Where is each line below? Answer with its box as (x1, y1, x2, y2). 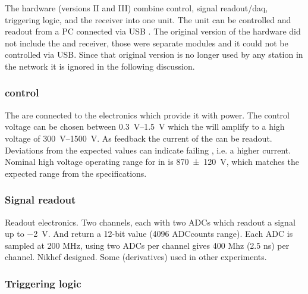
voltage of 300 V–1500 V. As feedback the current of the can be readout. (5, 132, 272, 144)
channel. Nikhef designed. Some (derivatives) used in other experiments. (5, 251, 267, 263)
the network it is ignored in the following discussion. (5, 60, 195, 72)
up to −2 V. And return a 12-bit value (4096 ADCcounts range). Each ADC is (5, 227, 293, 240)
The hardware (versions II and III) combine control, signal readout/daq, (5, 2, 268, 14)
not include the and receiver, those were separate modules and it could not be (5, 36, 288, 49)
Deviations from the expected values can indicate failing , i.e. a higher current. (5, 143, 291, 156)
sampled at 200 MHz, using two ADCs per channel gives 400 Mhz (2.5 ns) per (5, 239, 290, 251)
